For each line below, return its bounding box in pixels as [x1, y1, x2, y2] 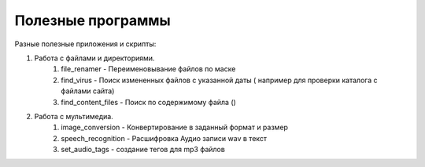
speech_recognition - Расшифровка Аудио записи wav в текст [61, 133, 268, 143]
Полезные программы [14, 12, 171, 29]
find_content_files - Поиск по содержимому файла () [61, 97, 236, 107]
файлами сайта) [61, 86, 115, 96]
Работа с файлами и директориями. [34, 53, 155, 63]
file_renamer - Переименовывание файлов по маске [61, 64, 236, 74]
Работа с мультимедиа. [34, 111, 113, 121]
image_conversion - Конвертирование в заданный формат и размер [61, 122, 289, 133]
